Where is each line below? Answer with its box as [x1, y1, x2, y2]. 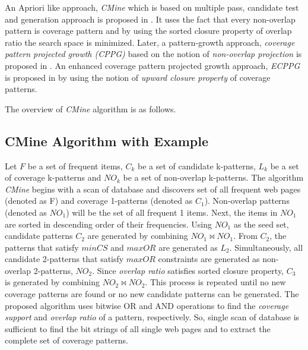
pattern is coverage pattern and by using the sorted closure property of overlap [5, 24, 292, 37]
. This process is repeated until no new [145, 276, 286, 288]
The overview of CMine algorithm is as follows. [5, 102, 176, 115]
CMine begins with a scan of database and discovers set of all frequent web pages [5, 182, 301, 195]
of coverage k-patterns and [5, 171, 101, 184]
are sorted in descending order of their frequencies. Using [5, 217, 212, 230]
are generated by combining [87, 229, 188, 242]
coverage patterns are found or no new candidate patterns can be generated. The [5, 288, 299, 300]
